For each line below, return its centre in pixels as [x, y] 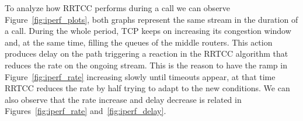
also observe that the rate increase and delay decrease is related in [123, 99]
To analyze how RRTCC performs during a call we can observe [118, 8]
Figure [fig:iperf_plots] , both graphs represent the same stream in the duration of [151, 19]
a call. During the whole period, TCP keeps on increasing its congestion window [148, 31]
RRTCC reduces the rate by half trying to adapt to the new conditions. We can [147, 88]
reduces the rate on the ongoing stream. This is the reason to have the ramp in [146, 65]
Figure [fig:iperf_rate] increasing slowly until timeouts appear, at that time [140, 76]
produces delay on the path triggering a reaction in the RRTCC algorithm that [147, 53]
